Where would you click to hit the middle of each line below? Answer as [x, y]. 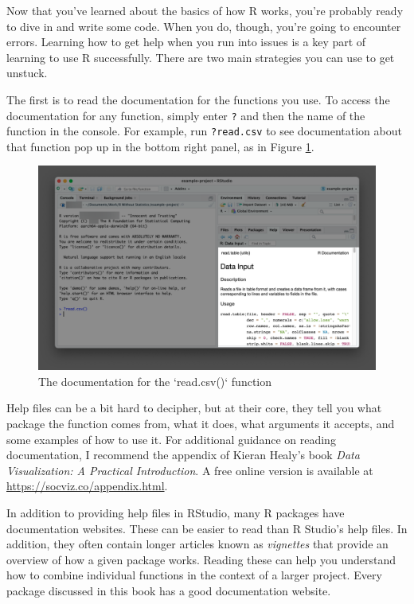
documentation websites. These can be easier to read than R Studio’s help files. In [207, 528]
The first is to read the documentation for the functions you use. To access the [198, 99]
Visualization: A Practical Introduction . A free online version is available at [190, 470]
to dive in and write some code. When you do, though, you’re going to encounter [204, 26]
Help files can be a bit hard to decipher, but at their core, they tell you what [194, 408]
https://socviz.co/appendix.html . [87, 486]
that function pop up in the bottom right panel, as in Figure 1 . [160, 146]
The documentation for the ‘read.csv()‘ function [155, 381]
